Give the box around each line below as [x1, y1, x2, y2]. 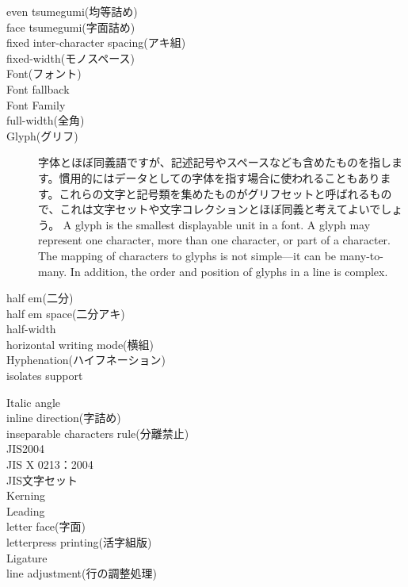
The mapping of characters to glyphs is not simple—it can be [38, 247, 337, 263]
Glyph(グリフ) [6, 127, 78, 144]
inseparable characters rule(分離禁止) [6, 424, 189, 441]
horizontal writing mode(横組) [6, 336, 154, 352]
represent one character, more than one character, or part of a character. [38, 232, 391, 248]
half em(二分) [6, 290, 74, 306]
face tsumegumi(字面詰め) [6, 18, 135, 35]
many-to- [339, 247, 383, 263]
